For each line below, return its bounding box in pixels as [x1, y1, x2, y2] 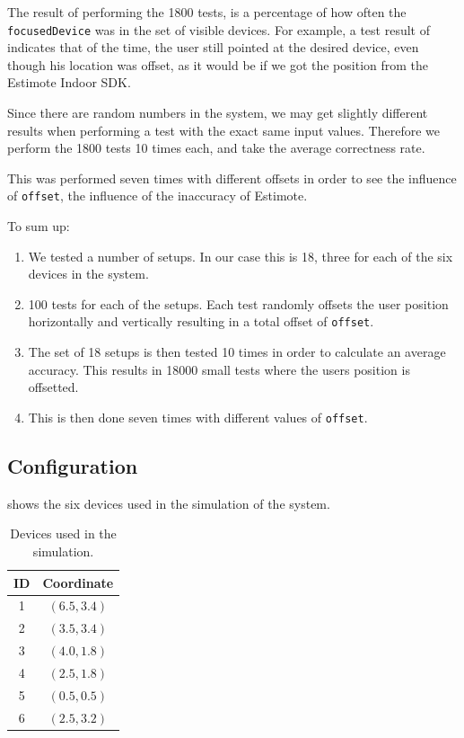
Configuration [7, 451, 138, 479]
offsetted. [28, 378, 79, 396]
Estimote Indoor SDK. [7, 73, 131, 92]
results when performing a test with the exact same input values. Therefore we [7, 120, 440, 139]
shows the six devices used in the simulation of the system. [7, 493, 330, 512]
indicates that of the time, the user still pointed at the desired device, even [7, 38, 419, 57]
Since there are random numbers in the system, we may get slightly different [7, 103, 428, 122]
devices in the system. [28, 264, 149, 283]
